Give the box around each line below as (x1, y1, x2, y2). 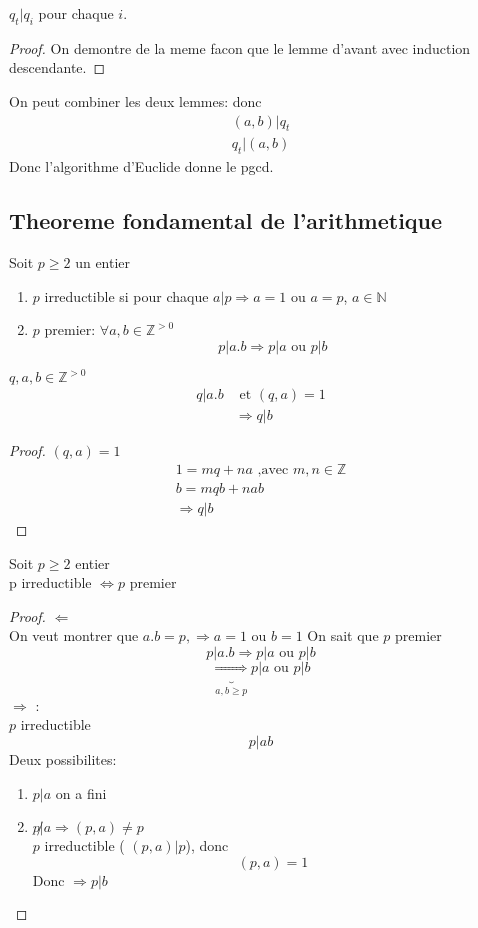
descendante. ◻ (9, 57, 106, 78)
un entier (75, 252, 131, 273)
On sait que (307, 625, 379, 646)
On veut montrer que (9, 625, 139, 646)
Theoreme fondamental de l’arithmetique (9, 205, 443, 236)
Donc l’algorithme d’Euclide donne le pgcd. (9, 156, 274, 177)
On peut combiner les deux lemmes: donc (9, 90, 262, 111)
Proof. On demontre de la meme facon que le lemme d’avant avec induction (9, 37, 471, 58)
